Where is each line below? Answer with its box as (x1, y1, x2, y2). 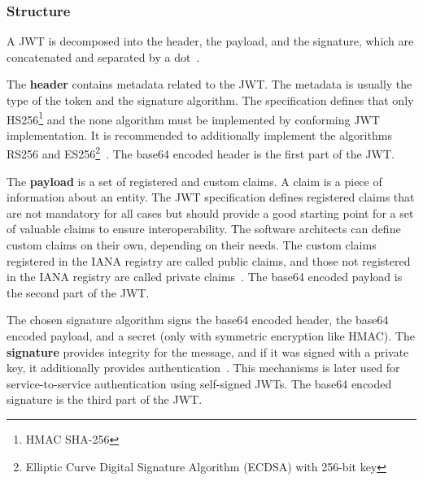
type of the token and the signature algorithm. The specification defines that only (7, 92, 414, 108)
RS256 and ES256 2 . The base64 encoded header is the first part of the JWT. (7, 143, 395, 162)
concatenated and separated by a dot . (7, 48, 200, 65)
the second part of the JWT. (7, 284, 150, 301)
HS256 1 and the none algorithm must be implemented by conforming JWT (7, 108, 380, 128)
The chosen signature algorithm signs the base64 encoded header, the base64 (7, 311, 389, 328)
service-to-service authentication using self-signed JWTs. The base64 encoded (7, 375, 392, 392)
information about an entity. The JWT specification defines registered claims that (7, 188, 415, 206)
